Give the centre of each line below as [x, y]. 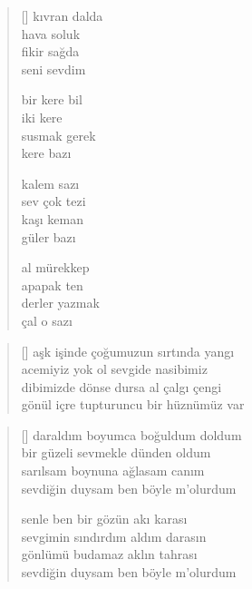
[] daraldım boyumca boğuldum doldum [131, 434]
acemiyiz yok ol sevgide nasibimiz [114, 369]
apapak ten [52, 285]
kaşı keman [52, 218]
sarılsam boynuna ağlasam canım [113, 471]
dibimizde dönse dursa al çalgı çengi [121, 386]
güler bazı [48, 236]
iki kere [42, 117]
